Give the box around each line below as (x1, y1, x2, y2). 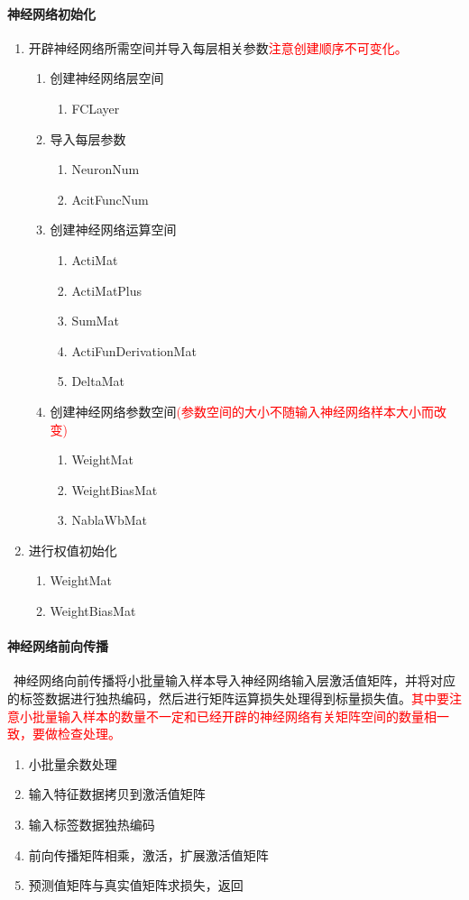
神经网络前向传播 (7, 637, 108, 656)
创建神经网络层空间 (50, 69, 164, 87)
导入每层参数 (50, 129, 126, 148)
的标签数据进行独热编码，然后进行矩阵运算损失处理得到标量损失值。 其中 (7, 689, 437, 708)
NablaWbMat (71, 510, 148, 529)
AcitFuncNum (71, 189, 149, 208)
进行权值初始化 (28, 540, 117, 559)
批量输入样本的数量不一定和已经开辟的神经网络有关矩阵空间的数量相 (32, 706, 437, 725)
